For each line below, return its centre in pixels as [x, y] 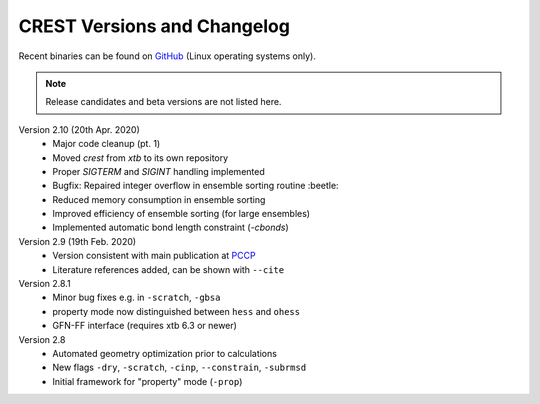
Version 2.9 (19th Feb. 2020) [77, 241]
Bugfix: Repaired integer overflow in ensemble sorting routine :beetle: [195, 186]
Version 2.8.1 [44, 284]
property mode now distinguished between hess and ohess [176, 311]
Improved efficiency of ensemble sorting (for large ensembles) [181, 214]
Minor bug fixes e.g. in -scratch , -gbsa [136, 297]
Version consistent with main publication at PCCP [154, 256]
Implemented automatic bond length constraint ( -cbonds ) [170, 227]
